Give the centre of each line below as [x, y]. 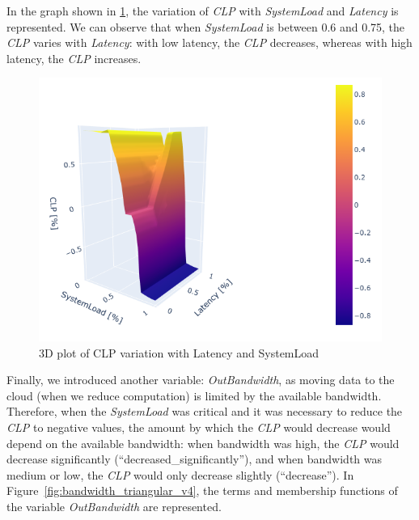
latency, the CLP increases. [74, 58]
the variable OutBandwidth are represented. [114, 506]
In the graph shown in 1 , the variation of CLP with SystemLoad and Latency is [203, 11]
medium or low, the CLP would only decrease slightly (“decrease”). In [180, 474]
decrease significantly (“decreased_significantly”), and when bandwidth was [195, 459]
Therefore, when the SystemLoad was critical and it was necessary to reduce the [205, 411]
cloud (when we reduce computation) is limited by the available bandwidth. [194, 395]
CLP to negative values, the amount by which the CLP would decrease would [199, 427]
